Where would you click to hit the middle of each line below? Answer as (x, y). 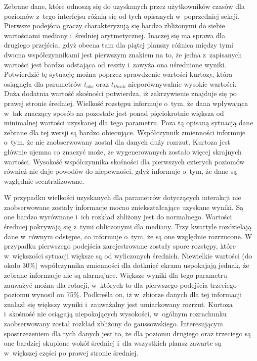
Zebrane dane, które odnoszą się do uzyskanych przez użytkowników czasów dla (124, 6)
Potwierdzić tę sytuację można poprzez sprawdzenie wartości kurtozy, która (118, 74)
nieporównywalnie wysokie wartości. (182, 83)
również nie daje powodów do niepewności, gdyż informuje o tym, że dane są (121, 171)
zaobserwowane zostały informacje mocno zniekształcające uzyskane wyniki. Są (124, 207)
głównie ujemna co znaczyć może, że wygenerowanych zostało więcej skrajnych (123, 151)
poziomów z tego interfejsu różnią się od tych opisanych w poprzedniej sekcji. (122, 16)
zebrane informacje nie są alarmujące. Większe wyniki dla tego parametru (116, 275)
